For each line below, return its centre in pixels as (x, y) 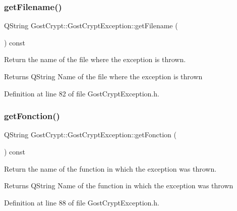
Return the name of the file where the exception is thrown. (95, 59)
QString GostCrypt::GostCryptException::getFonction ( (90, 135)
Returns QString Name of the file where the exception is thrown (103, 76)
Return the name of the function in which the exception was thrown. (110, 168)
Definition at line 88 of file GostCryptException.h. (82, 202)
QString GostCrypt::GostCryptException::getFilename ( (91, 25)
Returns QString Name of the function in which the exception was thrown (119, 186)
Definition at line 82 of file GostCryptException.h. (82, 93)
